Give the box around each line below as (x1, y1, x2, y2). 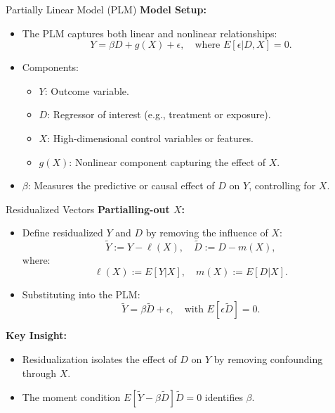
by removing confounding (214, 351, 323, 366)
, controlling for (249, 178, 316, 193)
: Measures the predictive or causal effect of (27, 178, 215, 193)
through (22, 365, 57, 380)
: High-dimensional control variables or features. (47, 130, 254, 145)
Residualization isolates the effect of (22, 351, 177, 366)
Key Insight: (6, 328, 67, 343)
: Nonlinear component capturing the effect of (69, 154, 266, 169)
